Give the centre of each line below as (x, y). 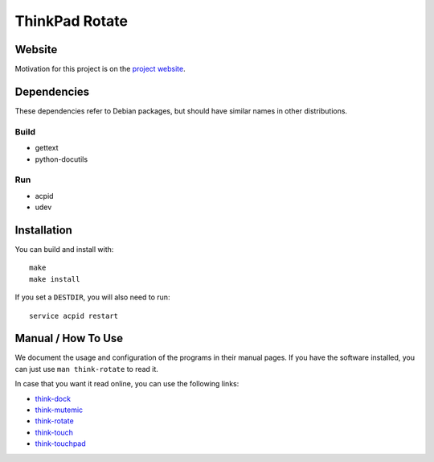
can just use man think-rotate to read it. (86, 369)
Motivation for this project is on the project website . (100, 69)
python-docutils (61, 159)
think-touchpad (60, 443)
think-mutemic (59, 410)
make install (55, 279)
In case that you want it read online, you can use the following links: (127, 384)
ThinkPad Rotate (72, 21)
